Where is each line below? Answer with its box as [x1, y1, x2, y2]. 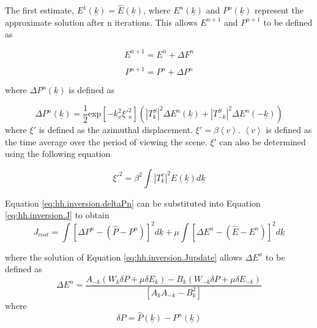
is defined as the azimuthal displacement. [39, 123, 193, 136]
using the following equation [5, 147, 111, 160]
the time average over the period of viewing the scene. [5, 135, 207, 148]
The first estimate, [5, 4, 74, 17]
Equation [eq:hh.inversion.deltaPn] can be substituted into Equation [5, 196, 261, 209]
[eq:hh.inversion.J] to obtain [5, 208, 110, 221]
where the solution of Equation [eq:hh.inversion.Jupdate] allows [5, 250, 243, 263]
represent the [255, 4, 304, 17]
